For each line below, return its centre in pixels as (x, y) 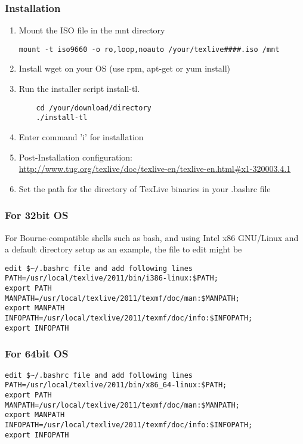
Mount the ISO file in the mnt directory (92, 30)
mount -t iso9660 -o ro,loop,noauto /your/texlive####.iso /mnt (149, 49)
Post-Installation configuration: (76, 157)
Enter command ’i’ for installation (81, 136)
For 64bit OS (37, 354)
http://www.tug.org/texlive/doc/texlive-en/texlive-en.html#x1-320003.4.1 (155, 169)
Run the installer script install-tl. (79, 89)
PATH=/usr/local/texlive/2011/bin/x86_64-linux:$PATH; (116, 385)
